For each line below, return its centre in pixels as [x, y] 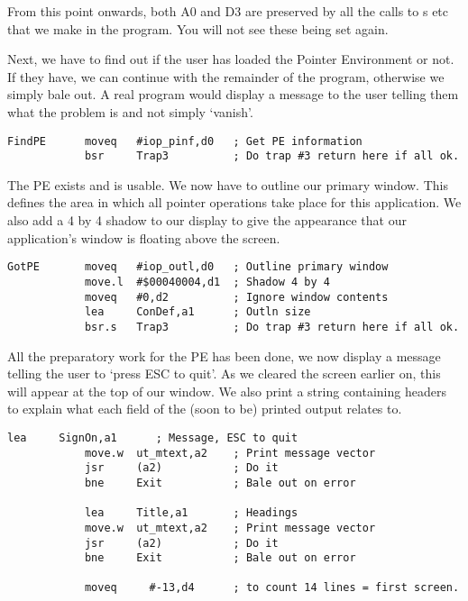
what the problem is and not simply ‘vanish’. [130, 111]
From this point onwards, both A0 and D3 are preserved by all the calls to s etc [228, 11]
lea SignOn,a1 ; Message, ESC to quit [153, 437]
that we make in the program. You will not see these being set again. [198, 28]
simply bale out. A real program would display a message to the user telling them [233, 94]
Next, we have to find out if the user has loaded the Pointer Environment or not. [231, 59]
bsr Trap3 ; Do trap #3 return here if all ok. [272, 156]
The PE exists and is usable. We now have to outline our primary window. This [228, 184]
